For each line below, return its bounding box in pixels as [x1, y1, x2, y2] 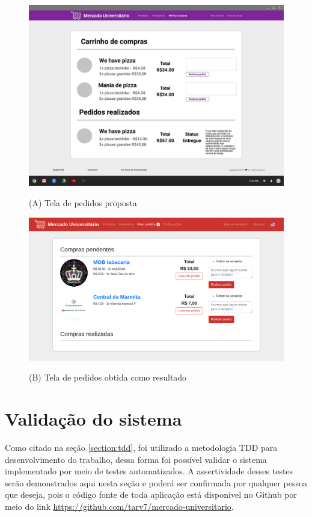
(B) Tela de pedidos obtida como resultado [29, 371, 187, 384]
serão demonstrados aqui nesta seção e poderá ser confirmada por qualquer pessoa [5, 476, 307, 489]
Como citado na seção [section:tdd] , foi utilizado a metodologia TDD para [5, 441, 278, 454]
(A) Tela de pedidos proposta [29, 197, 137, 209]
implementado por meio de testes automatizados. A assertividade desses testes [5, 465, 293, 477]
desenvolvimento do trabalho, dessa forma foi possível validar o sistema [5, 453, 267, 465]
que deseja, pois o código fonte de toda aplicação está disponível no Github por [5, 488, 297, 501]
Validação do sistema [5, 406, 182, 431]
